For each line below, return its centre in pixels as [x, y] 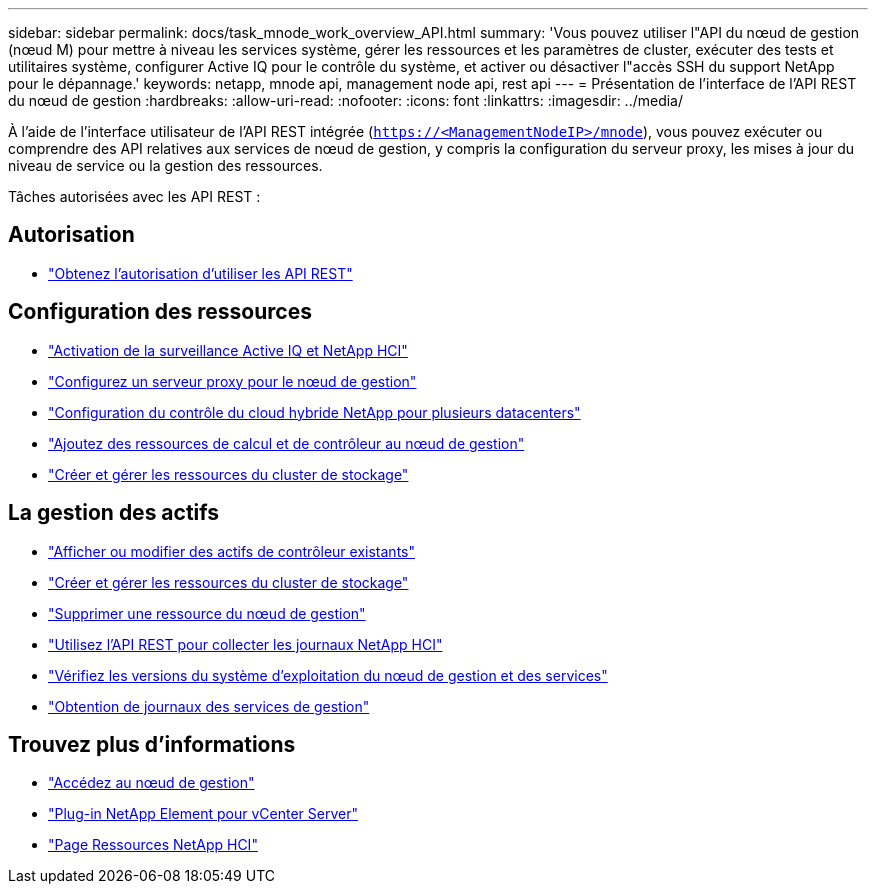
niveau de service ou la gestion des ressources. [165, 165]
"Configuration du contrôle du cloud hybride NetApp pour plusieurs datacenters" [314, 412]
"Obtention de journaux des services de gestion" [209, 706]
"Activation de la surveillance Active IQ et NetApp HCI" [228, 350]
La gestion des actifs [114, 513]
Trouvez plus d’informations [152, 744]
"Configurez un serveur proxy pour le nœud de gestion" [232, 381]
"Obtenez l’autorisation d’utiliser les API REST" [200, 273]
